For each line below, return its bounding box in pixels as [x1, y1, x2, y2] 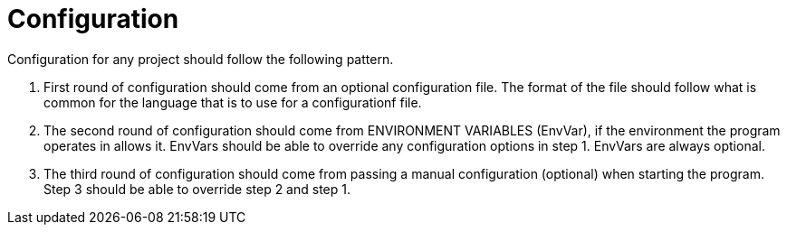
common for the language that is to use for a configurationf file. [43, 94, 422, 110]
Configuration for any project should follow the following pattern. [7, 51, 394, 67]
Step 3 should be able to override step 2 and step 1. [43, 181, 350, 197]
